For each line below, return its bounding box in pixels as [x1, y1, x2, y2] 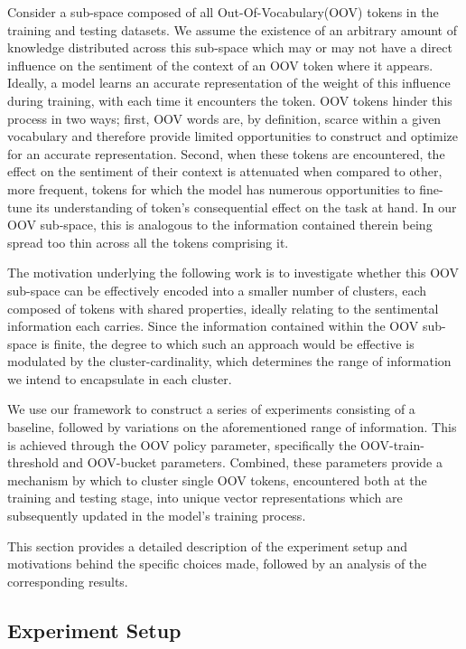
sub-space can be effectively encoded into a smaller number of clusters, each [7, 280, 426, 299]
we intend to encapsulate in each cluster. [7, 369, 232, 388]
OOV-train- [360, 435, 424, 454]
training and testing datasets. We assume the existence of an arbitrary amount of [7, 20, 458, 39]
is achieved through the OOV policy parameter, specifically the [7, 435, 357, 454]
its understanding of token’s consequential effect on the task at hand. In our [35, 197, 457, 216]
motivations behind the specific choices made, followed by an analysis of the [7, 554, 427, 573]
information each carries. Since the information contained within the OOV [7, 316, 419, 335]
